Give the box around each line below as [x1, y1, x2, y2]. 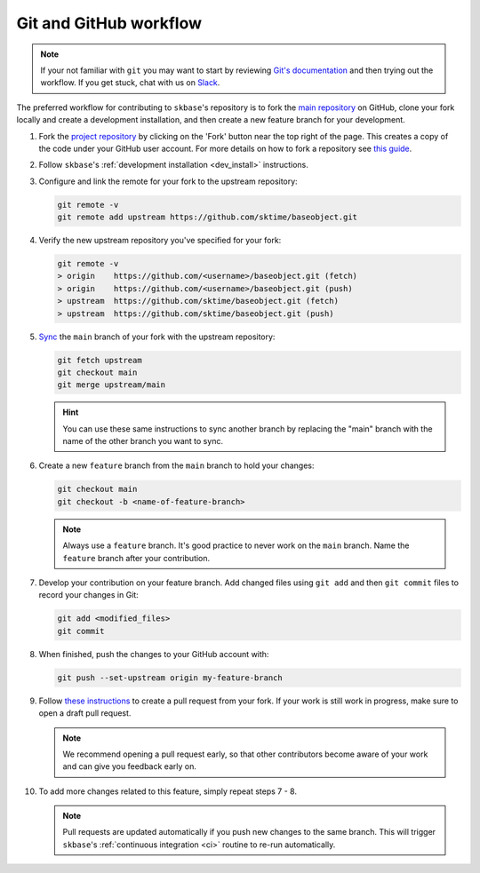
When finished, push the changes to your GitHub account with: [38, 648, 269, 659]
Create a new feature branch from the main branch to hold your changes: [38, 460, 315, 471]
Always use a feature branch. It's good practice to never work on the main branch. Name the [62, 540, 410, 551]
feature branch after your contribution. [62, 552, 211, 563]
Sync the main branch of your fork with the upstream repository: [38, 331, 276, 342]
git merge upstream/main [57, 380, 166, 390]
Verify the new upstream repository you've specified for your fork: [38, 235, 282, 246]
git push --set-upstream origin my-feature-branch [57, 672, 284, 683]
